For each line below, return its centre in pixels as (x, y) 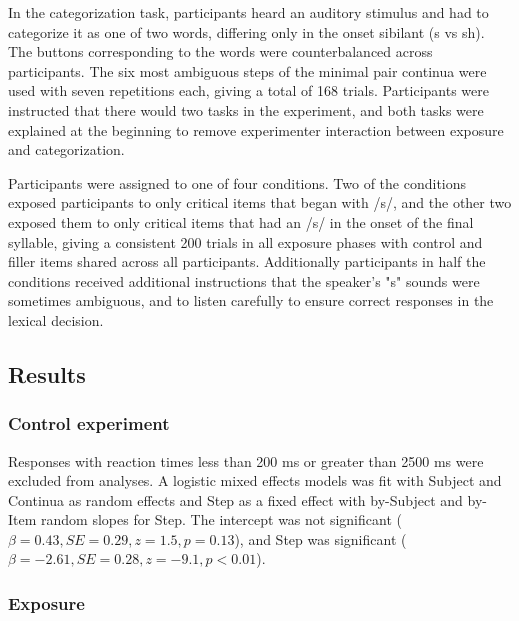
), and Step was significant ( (320, 538)
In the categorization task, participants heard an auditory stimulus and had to (248, 12)
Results (47, 373)
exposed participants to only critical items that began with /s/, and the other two (260, 202)
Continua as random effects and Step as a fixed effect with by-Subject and (235, 499)
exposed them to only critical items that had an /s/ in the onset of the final (241, 221)
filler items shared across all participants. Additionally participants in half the (247, 261)
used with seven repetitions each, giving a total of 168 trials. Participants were (248, 90)
